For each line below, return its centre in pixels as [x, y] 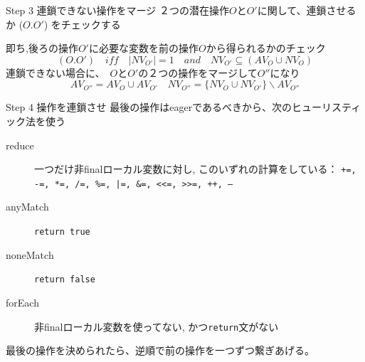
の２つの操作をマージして [198, 72]
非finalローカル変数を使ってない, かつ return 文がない [157, 326]
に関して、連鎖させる [307, 10]
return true [62, 232]
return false [65, 280]
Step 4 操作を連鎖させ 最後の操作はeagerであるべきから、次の [149, 107]
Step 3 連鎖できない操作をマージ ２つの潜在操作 [117, 10]
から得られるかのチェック [266, 48]
